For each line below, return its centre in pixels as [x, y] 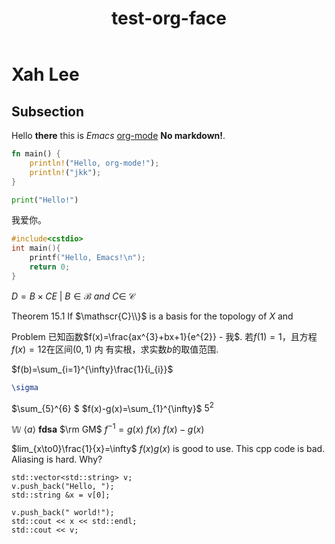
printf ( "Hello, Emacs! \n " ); [87, 258]
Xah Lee [45, 74]
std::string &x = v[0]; [61, 495]
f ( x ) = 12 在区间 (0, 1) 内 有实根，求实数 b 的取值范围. [115, 349]
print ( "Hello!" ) [45, 200]
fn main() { [36, 154]
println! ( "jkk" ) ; [65, 172]
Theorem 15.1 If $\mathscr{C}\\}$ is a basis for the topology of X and [152, 316]
